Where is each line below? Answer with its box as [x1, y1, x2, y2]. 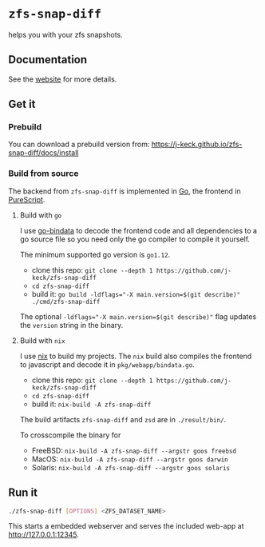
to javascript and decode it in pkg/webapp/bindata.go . [19, 359, 195, 369]
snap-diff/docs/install [8, 148, 79, 158]
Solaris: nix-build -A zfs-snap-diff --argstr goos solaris [31, 462, 231, 472]
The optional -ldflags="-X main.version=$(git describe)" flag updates [19, 311, 257, 321]
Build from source [8, 168, 79, 179]
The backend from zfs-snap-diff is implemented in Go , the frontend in [8, 186, 241, 196]
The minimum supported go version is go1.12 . [19, 250, 171, 259]
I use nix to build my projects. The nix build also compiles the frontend [19, 351, 252, 361]
